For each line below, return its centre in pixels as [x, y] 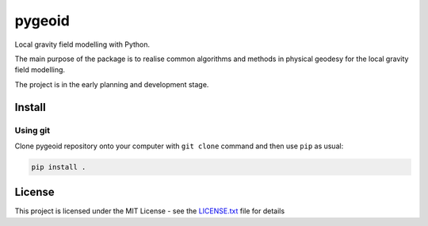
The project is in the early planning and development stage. [112, 84]
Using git [32, 130]
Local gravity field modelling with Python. [82, 44]
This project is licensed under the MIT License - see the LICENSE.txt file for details [150, 211]
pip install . [59, 167]
